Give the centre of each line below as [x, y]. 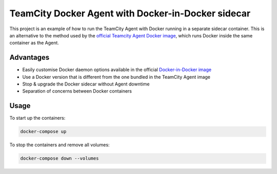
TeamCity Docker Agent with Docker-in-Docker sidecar [130, 13]
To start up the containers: [37, 118]
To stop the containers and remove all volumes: [60, 145]
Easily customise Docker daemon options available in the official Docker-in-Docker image [117, 70]
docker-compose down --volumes [60, 158]
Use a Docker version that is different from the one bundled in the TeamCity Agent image [116, 77]
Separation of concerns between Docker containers [77, 91]
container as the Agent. [34, 43]
